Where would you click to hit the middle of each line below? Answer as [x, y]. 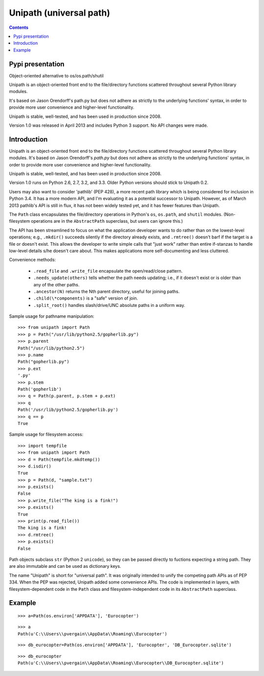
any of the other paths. [56, 284]
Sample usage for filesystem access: [46, 434]
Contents [19, 27]
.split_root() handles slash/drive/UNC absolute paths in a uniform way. [109, 305]
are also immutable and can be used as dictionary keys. [65, 566]
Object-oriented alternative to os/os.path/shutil [56, 75]
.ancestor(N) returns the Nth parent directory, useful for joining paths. [107, 291]
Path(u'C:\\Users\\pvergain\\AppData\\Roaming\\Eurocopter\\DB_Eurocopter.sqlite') [121, 663]
